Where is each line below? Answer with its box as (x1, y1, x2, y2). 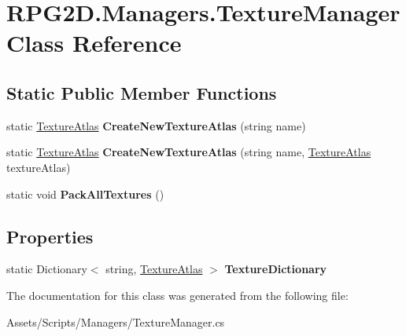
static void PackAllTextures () (6, 185, 164, 202)
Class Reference (6, 27, 182, 59)
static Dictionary (6, 261, 87, 277)
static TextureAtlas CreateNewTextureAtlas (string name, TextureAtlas (6, 144, 371, 160)
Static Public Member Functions (6, 80, 277, 104)
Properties (6, 224, 94, 248)
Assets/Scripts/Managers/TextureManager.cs (6, 313, 225, 330)
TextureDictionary (224, 261, 327, 277)
